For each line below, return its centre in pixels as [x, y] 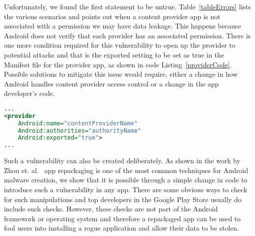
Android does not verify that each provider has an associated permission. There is [127, 35]
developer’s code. [29, 93]
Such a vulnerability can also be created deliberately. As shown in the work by [122, 161]
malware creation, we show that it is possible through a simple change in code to [126, 180]
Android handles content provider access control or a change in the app [112, 83]
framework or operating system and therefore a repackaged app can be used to [122, 218]
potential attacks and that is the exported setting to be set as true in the [114, 54]
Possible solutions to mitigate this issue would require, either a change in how [121, 74]
